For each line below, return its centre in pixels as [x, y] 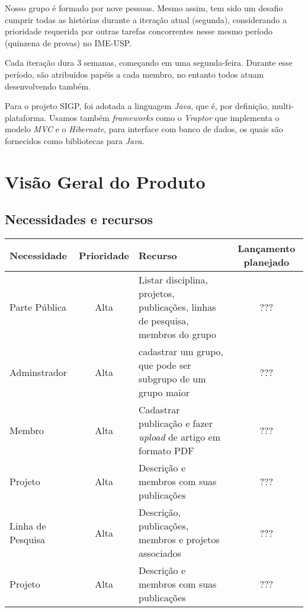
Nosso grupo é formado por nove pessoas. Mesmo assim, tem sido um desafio [144, 8]
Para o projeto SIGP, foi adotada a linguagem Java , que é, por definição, [137, 106]
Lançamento [267, 248]
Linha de [28, 526]
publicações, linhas [177, 307]
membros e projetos [179, 540]
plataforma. [26, 117]
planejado [267, 262]
